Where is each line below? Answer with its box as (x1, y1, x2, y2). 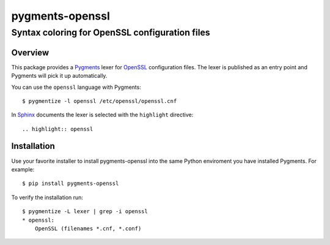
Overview (11, 47, 50, 58)
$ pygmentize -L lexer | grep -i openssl (22, 208, 148, 215)
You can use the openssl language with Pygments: (11, 83, 142, 91)
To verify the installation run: (11, 194, 84, 201)
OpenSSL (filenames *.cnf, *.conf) (34, 225, 142, 232)
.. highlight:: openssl (22, 126, 94, 132)
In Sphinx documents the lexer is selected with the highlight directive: (11, 111, 194, 119)
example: (11, 165, 35, 173)
